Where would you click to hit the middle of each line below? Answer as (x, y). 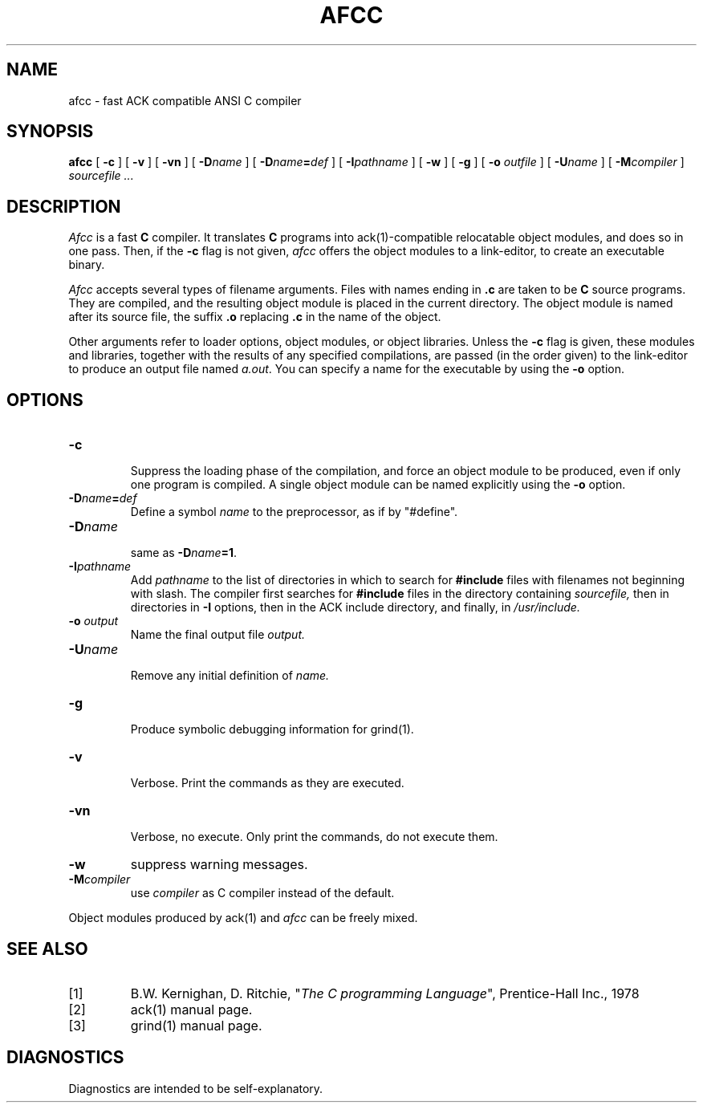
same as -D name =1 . (184, 553)
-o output (93, 621)
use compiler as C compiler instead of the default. (262, 893)
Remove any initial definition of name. (230, 676)
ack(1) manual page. (191, 1009)
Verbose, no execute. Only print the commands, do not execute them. (314, 837)
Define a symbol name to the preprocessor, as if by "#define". (294, 512)
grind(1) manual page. (196, 1025)
